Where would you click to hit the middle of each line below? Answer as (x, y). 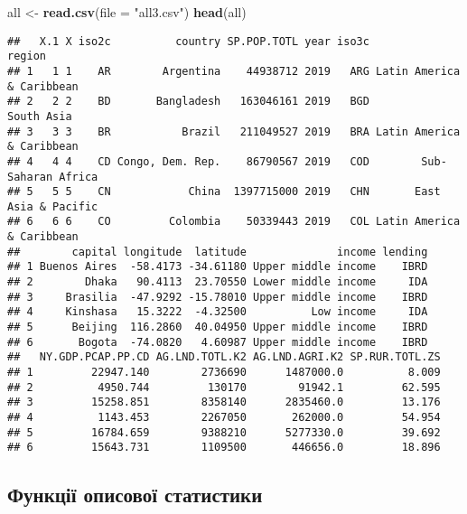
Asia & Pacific (53, 206)
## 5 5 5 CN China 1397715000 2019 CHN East (224, 192)
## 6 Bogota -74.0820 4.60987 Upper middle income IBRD (218, 342)
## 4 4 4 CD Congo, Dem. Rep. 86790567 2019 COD (188, 161)
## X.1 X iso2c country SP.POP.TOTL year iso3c (188, 41)
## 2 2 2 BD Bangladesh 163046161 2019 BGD (188, 102)
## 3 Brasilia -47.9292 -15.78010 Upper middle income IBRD (218, 297)
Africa (79, 177)
